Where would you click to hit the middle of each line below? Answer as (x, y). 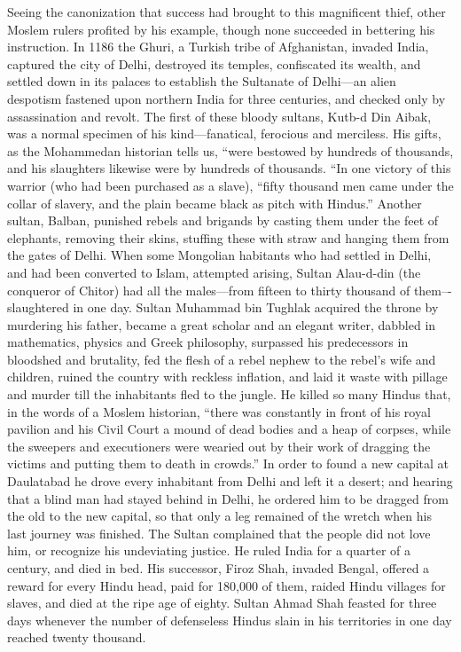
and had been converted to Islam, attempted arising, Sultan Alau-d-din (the (214, 272)
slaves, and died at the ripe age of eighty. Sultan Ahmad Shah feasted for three (222, 603)
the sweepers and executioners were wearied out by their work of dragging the (219, 446)
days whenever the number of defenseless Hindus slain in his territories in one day (230, 620)
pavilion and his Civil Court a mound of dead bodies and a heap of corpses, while (229, 429)
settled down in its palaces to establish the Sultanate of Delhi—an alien (202, 81)
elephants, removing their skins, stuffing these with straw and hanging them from (228, 237)
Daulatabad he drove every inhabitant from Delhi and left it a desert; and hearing (230, 481)
